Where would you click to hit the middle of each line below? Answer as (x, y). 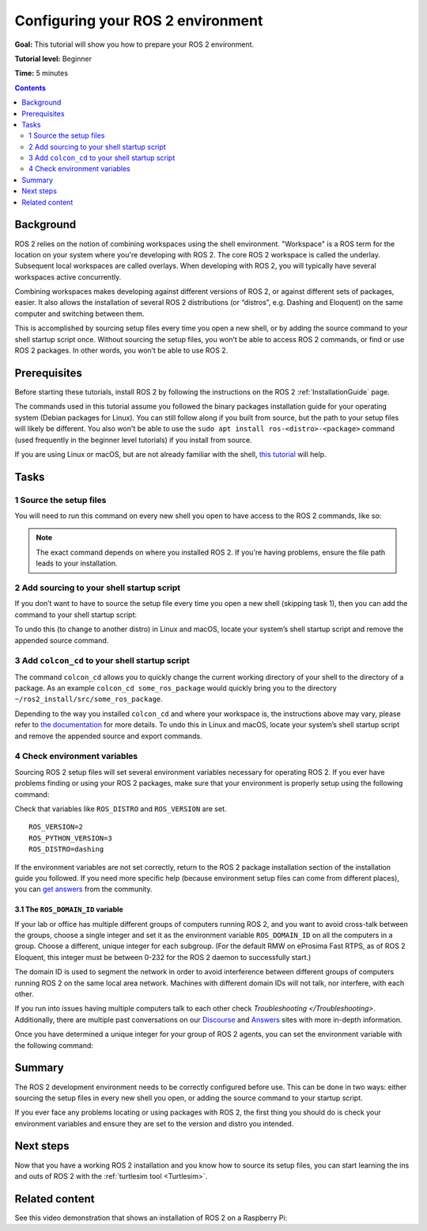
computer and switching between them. (79, 314)
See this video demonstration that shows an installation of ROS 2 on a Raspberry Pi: (151, 1218)
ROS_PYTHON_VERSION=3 (70, 838)
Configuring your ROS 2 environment (139, 21)
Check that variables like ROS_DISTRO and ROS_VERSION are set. (121, 809)
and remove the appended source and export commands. (108, 736)
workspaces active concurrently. (68, 276)
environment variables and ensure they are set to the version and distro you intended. (154, 1123)
